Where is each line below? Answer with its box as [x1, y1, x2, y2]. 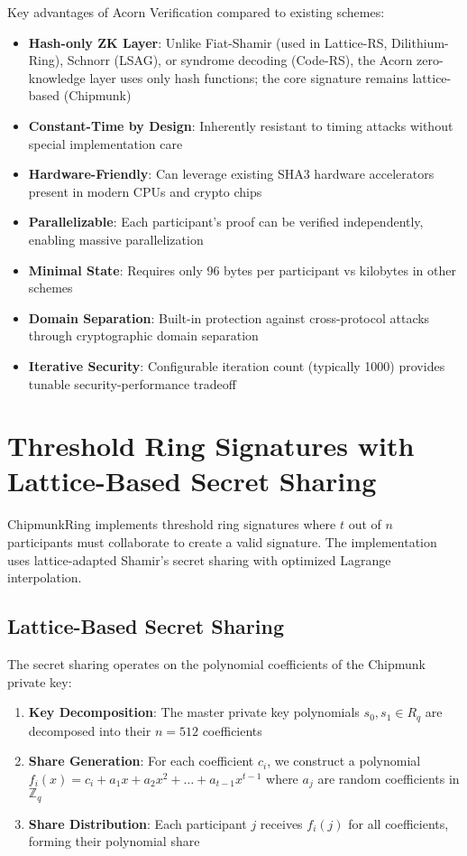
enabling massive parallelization [28, 229, 204, 248]
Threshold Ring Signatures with [7, 427, 415, 464]
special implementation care [28, 134, 183, 153]
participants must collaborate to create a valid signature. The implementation [7, 533, 437, 551]
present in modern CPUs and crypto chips [28, 181, 262, 200]
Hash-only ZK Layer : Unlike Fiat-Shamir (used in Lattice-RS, [28, 33, 388, 51]
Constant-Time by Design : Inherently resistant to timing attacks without [28, 116, 453, 135]
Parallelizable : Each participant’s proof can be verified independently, [28, 212, 424, 231]
